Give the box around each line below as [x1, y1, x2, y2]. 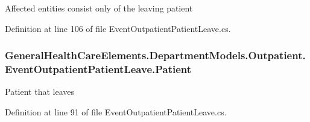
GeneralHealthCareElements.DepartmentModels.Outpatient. [5, 48, 306, 63]
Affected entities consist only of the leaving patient [5, 2, 193, 14]
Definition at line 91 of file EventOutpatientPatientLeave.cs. [5, 105, 227, 118]
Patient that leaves [5, 85, 74, 98]
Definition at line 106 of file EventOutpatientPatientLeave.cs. [5, 22, 231, 34]
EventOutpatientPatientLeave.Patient [5, 62, 192, 77]
